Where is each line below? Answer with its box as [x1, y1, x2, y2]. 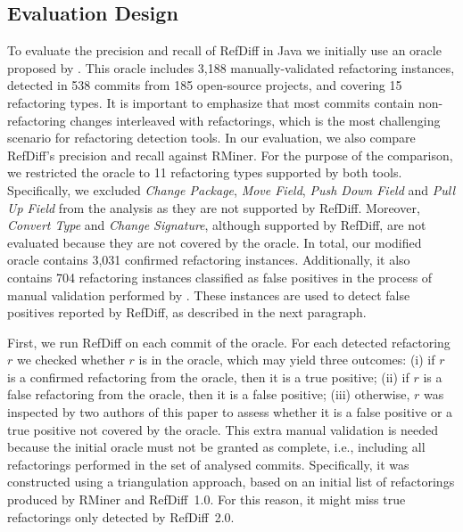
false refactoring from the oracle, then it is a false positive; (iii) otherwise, [7, 385, 410, 404]
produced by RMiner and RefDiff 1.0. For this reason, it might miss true [7, 490, 406, 509]
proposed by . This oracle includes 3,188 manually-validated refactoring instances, [7, 58, 455, 77]
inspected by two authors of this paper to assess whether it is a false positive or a [7, 403, 453, 422]
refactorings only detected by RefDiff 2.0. [7, 507, 235, 526]
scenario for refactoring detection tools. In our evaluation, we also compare [7, 128, 416, 147]
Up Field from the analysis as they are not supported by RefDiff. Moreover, [7, 198, 420, 217]
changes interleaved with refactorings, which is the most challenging [70, 110, 441, 129]
